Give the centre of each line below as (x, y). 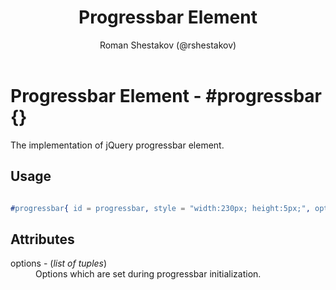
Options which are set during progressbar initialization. (148, 274)
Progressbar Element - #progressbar (166, 95)
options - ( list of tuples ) (59, 263)
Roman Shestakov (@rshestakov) (168, 45)
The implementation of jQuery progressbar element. (117, 145)
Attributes (42, 239)
